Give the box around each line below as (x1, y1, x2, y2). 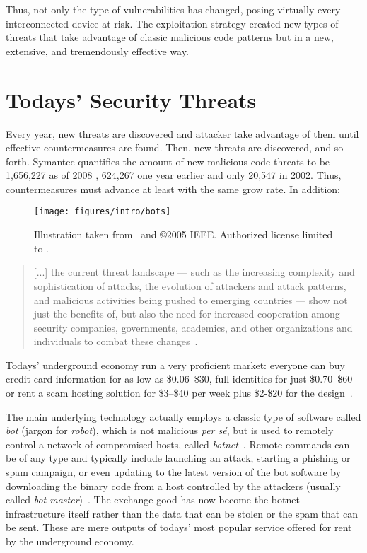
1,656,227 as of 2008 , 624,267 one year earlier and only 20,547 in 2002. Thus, (6, 168, 342, 182)
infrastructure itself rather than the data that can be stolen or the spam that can (6, 506, 358, 520)
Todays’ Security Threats (6, 85, 257, 114)
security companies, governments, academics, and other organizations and (33, 320, 353, 334)
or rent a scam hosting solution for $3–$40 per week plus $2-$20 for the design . (6, 385, 353, 400)
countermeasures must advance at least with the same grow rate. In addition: (6, 181, 340, 196)
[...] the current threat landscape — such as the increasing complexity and (33, 264, 355, 279)
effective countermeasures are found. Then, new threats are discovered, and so (6, 140, 344, 155)
